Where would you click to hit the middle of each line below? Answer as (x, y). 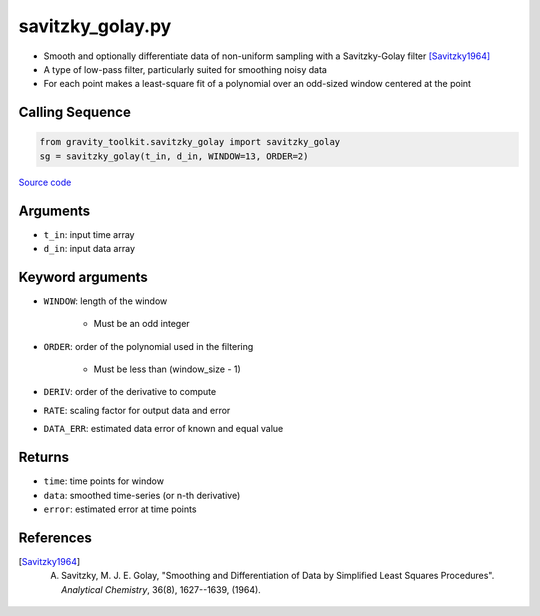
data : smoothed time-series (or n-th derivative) (142, 495)
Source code (45, 182)
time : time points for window (104, 481)
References (55, 537)
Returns (44, 457)
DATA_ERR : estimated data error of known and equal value (163, 429)
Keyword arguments (83, 276)
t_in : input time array (89, 234)
